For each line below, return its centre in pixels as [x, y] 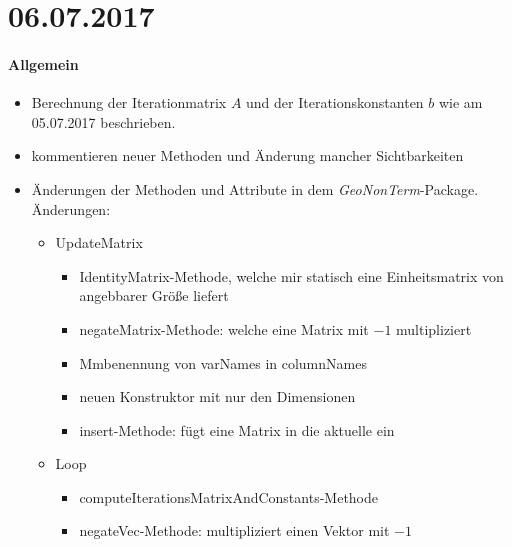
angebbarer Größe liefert [154, 295]
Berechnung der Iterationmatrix [129, 102]
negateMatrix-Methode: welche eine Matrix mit [224, 328]
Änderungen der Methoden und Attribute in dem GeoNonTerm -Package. [255, 188]
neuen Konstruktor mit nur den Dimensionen [217, 396]
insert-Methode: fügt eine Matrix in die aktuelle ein [237, 429]
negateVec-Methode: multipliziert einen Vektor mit [234, 530]
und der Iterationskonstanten [335, 102]
